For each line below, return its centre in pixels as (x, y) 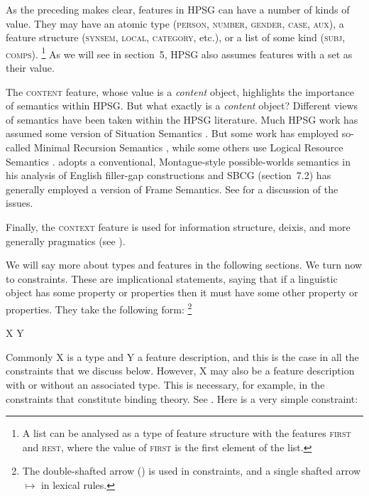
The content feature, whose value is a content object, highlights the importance (180, 91)
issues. (20, 203)
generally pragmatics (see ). (66, 241)
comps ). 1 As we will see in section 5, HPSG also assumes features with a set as (179, 53)
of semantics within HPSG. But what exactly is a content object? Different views (182, 106)
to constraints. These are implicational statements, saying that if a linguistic (172, 278)
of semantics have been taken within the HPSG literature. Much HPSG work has (182, 119)
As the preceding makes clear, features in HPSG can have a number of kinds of (178, 9)
